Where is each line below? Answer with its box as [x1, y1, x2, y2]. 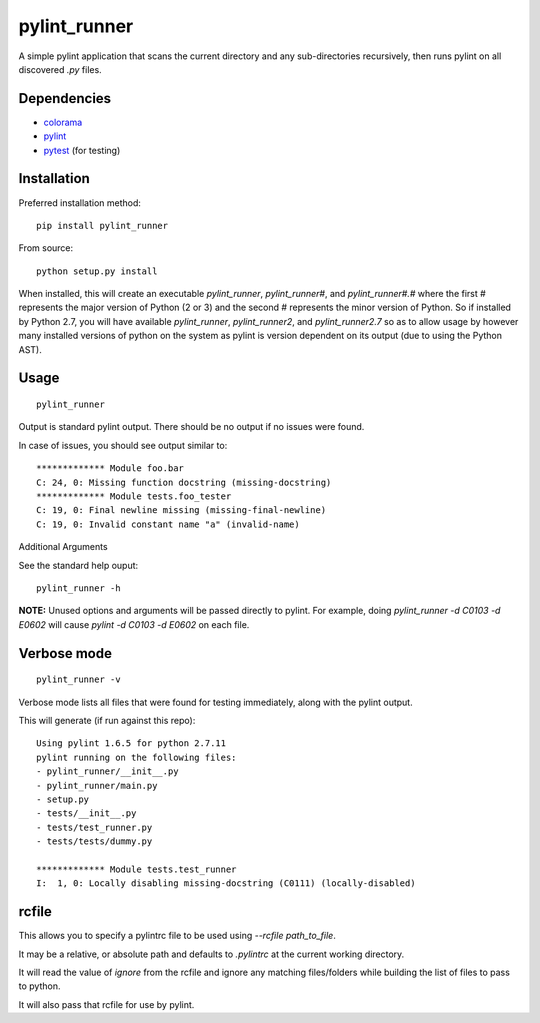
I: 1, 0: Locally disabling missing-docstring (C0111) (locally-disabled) [36, 878, 416, 889]
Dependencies [18, 90, 112, 107]
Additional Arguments [18, 541, 109, 553]
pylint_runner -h [36, 582, 121, 594]
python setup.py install [36, 265, 158, 277]
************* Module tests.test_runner [36, 863, 237, 875]
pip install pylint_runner [36, 220, 169, 231]
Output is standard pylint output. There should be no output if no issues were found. [18, 421, 365, 433]
